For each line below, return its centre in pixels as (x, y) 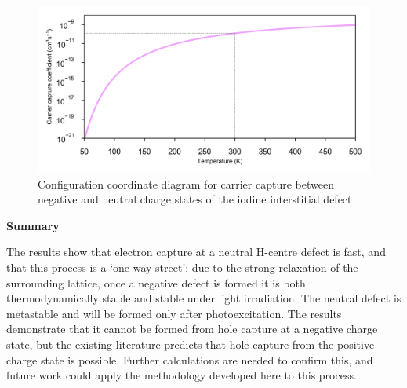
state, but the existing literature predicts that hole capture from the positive (191, 344)
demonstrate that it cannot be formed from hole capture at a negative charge (192, 329)
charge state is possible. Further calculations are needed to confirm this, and (190, 359)
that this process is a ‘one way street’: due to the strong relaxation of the (182, 267)
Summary (33, 225)
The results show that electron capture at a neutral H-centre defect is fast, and (196, 252)
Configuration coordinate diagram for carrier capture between (186, 183)
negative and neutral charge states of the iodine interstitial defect (195, 199)
